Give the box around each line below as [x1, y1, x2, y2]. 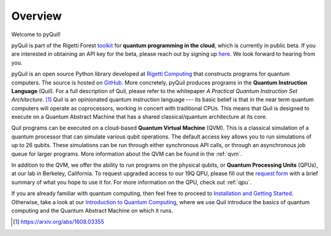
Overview [11, 9, 62, 23]
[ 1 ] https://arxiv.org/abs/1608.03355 [13, 218, 104, 226]
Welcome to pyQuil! [11, 31, 61, 38]
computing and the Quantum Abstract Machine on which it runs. [11, 207, 173, 214]
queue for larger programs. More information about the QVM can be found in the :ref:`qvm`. [11, 150, 242, 158]
